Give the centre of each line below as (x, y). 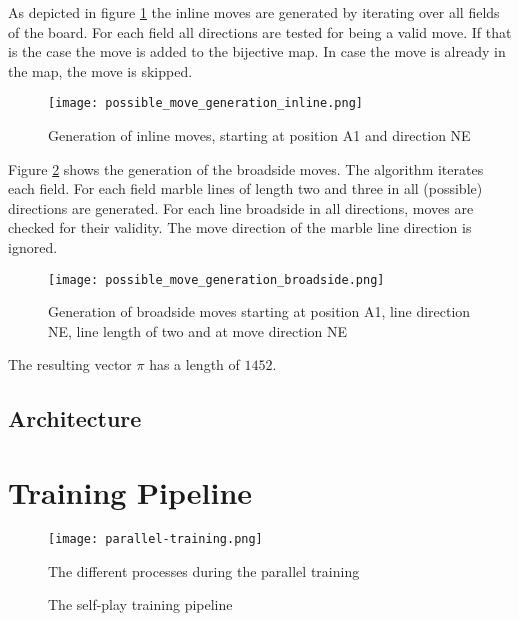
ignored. (33, 247)
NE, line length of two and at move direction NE (198, 330)
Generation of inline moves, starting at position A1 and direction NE (259, 135)
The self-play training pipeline (140, 604)
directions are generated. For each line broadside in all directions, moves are (241, 207)
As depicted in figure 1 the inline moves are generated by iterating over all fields (254, 12)
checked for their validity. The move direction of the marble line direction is (240, 227)
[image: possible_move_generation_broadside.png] (216, 279)
